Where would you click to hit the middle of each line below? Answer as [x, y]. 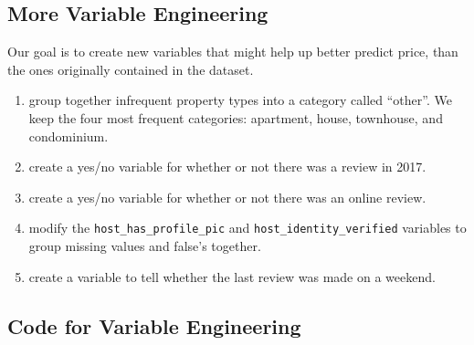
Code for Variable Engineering [154, 325]
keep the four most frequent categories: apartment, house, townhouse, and [236, 117]
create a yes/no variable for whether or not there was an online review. [227, 197]
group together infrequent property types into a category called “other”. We [240, 100]
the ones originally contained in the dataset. [131, 69]
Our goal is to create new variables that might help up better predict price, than [233, 52]
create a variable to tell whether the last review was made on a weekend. [232, 276]
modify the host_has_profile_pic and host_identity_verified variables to [248, 228]
